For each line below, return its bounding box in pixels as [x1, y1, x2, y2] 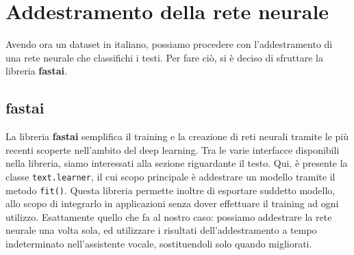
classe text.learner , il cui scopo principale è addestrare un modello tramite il [5, 169, 336, 183]
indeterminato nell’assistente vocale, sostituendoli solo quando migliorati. [5, 236, 312, 250]
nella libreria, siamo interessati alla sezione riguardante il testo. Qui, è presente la [5, 156, 348, 170]
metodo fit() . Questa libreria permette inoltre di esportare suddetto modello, [5, 183, 336, 197]
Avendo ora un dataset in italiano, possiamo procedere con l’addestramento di [5, 37, 333, 51]
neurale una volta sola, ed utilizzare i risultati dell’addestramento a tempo [5, 223, 317, 237]
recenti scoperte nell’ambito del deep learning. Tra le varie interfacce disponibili [5, 142, 340, 157]
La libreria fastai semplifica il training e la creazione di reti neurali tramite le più [5, 129, 349, 144]
